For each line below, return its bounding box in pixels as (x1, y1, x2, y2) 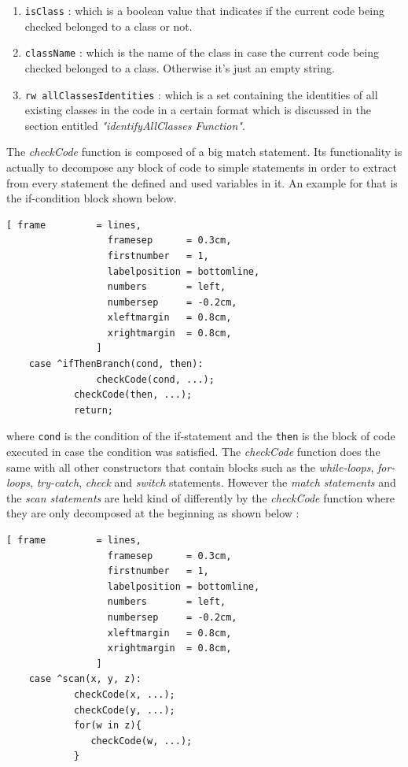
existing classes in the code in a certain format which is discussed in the (24, 102, 371, 118)
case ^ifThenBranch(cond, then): (28, 358, 204, 370)
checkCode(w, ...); (90, 735, 193, 747)
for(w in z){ (73, 720, 142, 732)
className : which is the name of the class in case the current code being (24, 44, 379, 61)
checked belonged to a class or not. (24, 17, 193, 34)
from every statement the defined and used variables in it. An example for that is (6, 174, 398, 191)
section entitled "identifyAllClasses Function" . (24, 117, 245, 133)
